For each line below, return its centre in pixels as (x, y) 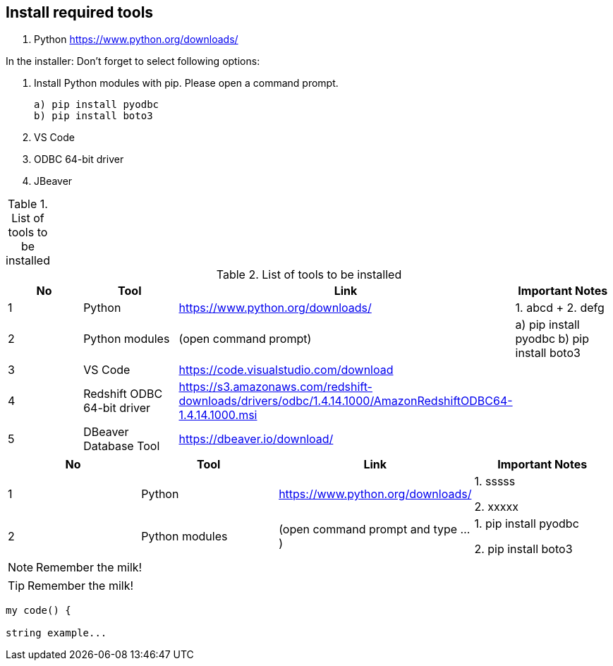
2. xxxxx (496, 507)
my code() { (38, 611)
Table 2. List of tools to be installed (309, 275)
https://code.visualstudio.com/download (286, 370)
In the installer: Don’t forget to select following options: (133, 61)
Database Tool (122, 446)
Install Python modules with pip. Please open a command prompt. (186, 83)
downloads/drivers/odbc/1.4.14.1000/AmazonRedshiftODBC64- (346, 401)
